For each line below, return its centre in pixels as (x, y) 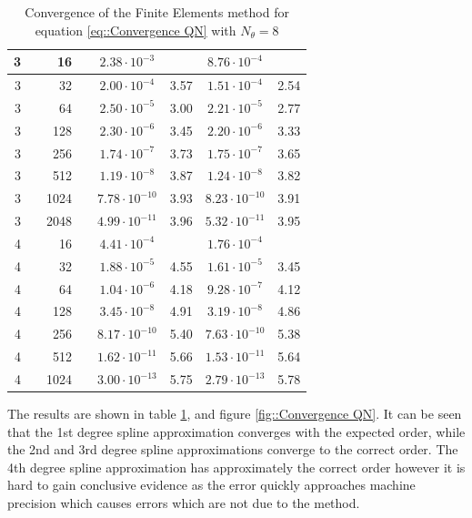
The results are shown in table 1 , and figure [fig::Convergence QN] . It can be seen (235, 414)
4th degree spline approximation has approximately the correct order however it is (236, 467)
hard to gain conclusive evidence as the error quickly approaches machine (211, 485)
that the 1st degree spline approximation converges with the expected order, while (236, 431)
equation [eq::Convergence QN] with (136, 30)
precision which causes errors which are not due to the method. (184, 503)
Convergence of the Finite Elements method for (157, 12)
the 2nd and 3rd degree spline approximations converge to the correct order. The (233, 449)
